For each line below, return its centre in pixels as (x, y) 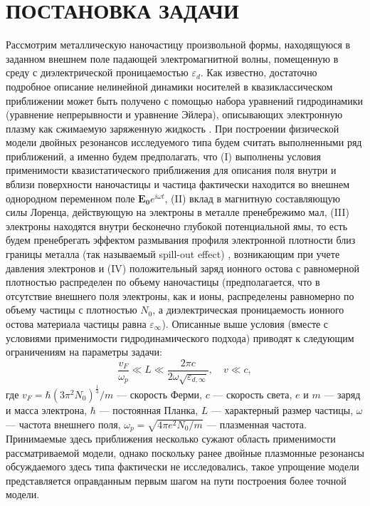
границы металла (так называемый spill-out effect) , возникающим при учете (173, 254)
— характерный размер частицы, (282, 409)
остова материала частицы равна (76, 324)
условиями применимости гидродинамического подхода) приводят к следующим (180, 337)
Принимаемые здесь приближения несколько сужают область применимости (171, 439)
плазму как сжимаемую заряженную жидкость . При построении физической (173, 128)
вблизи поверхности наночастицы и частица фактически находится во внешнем (178, 184)
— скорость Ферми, (159, 394)
